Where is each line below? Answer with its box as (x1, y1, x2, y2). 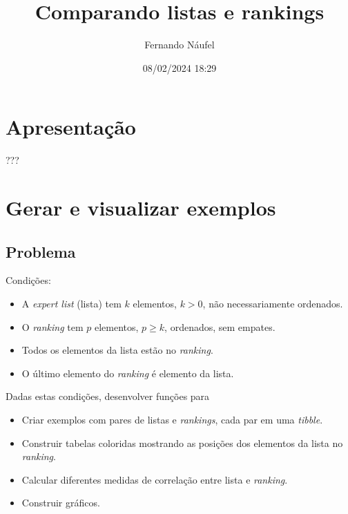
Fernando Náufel (144, 37, 215, 52)
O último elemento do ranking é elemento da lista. (21, 365, 234, 380)
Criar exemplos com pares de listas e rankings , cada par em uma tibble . (21, 412, 323, 426)
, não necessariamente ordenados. (202, 296, 343, 311)
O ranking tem (21, 319, 84, 334)
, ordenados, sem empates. (164, 319, 275, 334)
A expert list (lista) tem (21, 296, 122, 311)
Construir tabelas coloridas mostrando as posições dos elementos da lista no (21, 435, 343, 450)
